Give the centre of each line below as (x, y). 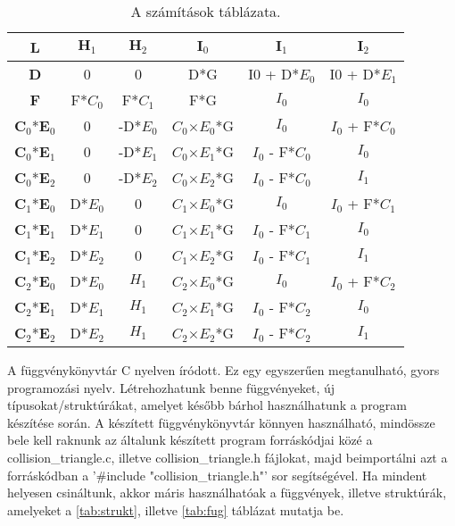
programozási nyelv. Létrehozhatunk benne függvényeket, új (171, 387)
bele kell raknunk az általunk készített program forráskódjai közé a (190, 440)
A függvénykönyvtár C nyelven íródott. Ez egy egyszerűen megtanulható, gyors (223, 370)
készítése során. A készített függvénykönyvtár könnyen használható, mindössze (221, 422)
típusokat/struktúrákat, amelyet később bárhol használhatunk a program (207, 405)
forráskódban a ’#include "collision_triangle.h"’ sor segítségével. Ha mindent (217, 475)
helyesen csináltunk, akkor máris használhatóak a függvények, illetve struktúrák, (227, 493)
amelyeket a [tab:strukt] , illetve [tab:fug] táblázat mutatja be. (176, 509)
